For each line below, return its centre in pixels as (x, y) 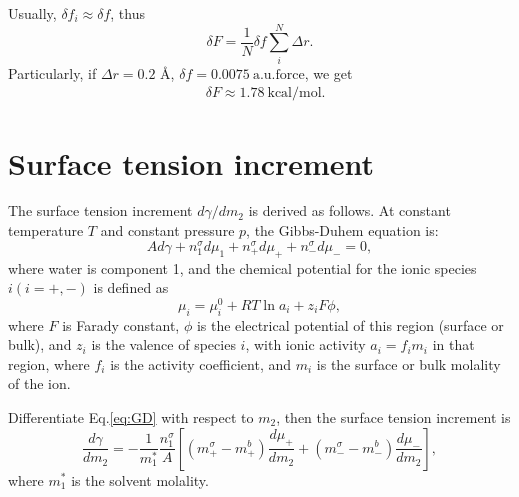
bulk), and (40, 344)
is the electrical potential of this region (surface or (350, 324)
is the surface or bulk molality (408, 363)
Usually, (32, 13)
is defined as (131, 287)
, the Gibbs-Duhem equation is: (342, 230)
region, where (49, 363)
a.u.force (278, 74)
